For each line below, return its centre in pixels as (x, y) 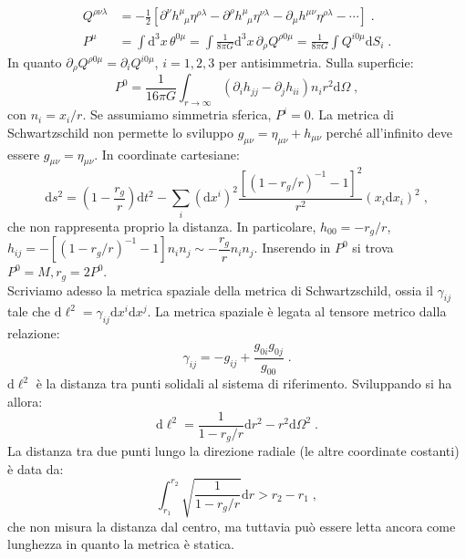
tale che (29, 311)
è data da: (36, 468)
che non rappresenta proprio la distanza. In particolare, (162, 226)
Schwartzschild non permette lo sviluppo (120, 132)
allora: (25, 402)
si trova (373, 248)
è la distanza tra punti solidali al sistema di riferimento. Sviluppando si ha (244, 383)
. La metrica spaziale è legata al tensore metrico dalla (297, 311)
